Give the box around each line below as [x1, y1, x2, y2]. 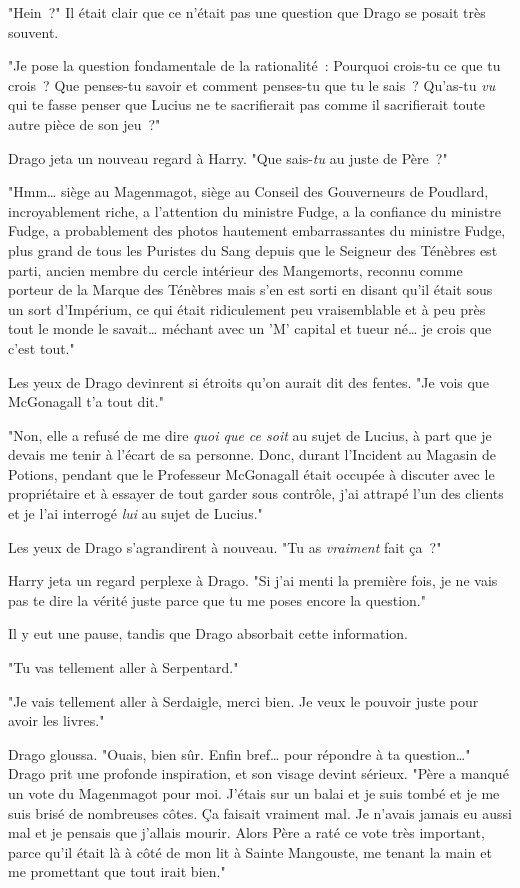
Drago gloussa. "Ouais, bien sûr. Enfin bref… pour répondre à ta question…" [8, 743, 471, 764]
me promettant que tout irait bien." [8, 861, 226, 882]
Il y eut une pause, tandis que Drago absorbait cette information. [8, 623, 408, 644]
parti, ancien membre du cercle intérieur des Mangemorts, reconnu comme [8, 259, 463, 280]
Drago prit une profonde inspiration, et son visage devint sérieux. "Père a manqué [8, 763, 509, 784]
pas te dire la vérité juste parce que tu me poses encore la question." [8, 589, 426, 610]
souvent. [8, 21, 59, 42]
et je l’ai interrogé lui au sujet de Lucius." [8, 503, 263, 524]
